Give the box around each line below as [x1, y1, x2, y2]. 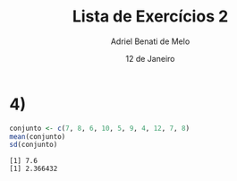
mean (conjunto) [9, 132, 66, 141]
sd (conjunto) [9, 141, 58, 150]
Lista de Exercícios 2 [72, 6, 229, 27]
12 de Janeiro [125, 53, 175, 64]
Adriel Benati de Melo [110, 36, 190, 47]
